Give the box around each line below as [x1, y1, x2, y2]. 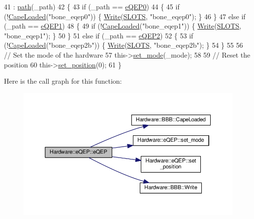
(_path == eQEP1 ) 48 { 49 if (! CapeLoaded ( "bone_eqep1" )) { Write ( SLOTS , [4, 21, 242, 31]
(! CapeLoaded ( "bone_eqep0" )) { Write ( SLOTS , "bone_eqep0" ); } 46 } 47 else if [4, 11, 246, 21]
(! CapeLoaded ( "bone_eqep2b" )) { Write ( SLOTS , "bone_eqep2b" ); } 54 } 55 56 [4, 40, 243, 50]
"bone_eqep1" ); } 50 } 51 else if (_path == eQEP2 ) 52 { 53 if [4, 30, 193, 40]
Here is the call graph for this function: [4, 76, 122, 86]
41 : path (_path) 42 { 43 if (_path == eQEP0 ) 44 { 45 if [4, 1, 180, 11]
